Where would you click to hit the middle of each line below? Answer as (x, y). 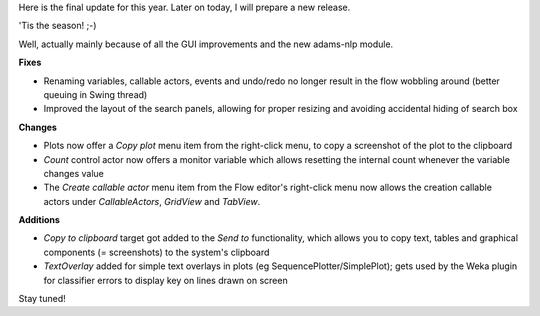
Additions (39, 220)
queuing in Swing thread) (95, 94)
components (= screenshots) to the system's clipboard (156, 252)
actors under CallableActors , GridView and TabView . (152, 201)
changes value (73, 173)
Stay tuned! (42, 299)
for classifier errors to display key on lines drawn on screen (166, 280)
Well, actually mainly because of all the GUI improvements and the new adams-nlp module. (206, 44)
